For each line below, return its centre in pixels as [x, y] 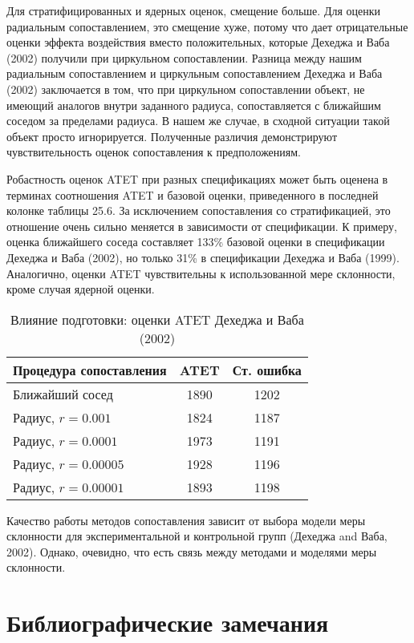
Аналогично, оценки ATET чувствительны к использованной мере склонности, [201, 273]
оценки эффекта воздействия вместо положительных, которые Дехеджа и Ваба [198, 42]
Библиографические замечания [168, 623]
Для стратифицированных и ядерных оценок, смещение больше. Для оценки [194, 10]
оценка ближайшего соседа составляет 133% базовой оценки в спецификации [196, 242]
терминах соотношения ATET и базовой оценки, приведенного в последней [193, 194]
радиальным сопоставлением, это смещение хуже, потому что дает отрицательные [207, 26]
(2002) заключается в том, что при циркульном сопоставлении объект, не [186, 89]
